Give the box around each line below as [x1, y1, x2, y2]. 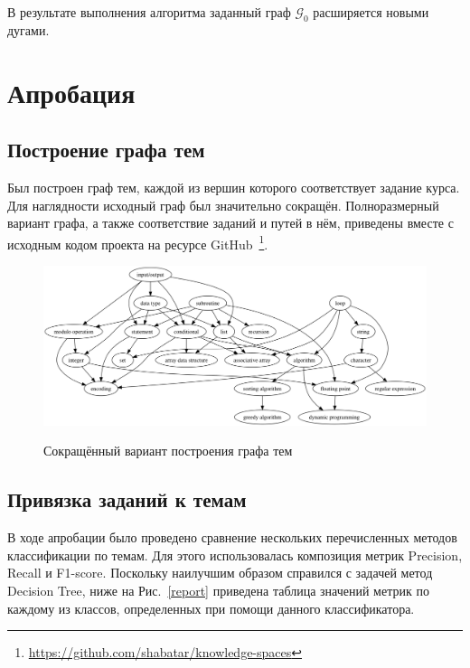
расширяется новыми [313, 3, 429, 21]
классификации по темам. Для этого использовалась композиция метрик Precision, [7, 545, 463, 564]
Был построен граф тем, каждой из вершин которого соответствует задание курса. [7, 177, 460, 196]
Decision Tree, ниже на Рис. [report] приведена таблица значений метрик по [7, 580, 429, 599]
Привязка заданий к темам [7, 485, 247, 513]
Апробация [7, 73, 136, 110]
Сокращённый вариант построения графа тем [43, 441, 293, 460]
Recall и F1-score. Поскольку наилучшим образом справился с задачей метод [7, 563, 433, 582]
